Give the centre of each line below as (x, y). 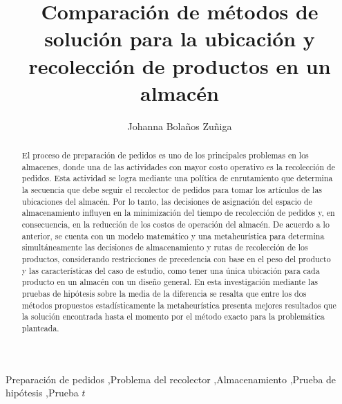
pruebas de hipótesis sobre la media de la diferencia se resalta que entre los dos (164, 293)
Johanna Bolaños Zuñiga (180, 126)
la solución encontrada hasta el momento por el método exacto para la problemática (173, 316)
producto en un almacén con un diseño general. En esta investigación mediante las (170, 282)
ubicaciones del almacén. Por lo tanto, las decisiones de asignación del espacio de (167, 201)
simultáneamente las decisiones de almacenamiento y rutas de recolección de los (165, 247)
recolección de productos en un (180, 65)
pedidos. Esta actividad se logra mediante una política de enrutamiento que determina (177, 178)
